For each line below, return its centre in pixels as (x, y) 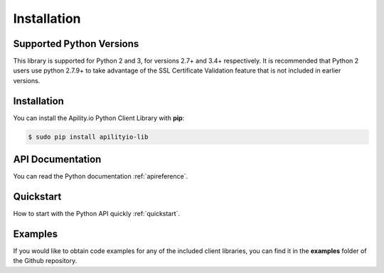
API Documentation (57, 160)
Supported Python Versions (76, 44)
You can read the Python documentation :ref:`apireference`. (101, 176)
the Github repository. (45, 261)
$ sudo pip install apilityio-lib (88, 136)
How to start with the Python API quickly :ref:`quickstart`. (97, 214)
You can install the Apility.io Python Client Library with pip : (99, 118)
